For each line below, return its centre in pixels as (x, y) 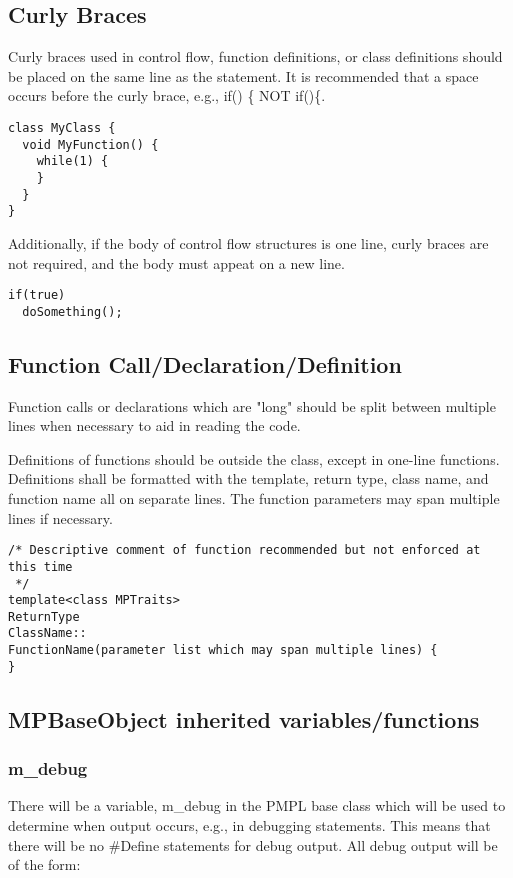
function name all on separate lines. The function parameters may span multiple (254, 498)
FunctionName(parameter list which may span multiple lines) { (223, 650)
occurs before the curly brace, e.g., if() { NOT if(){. (167, 95)
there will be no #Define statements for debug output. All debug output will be (253, 844)
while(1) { (72, 161)
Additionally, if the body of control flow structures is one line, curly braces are (248, 242)
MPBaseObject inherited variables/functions (244, 718)
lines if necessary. (60, 517)
